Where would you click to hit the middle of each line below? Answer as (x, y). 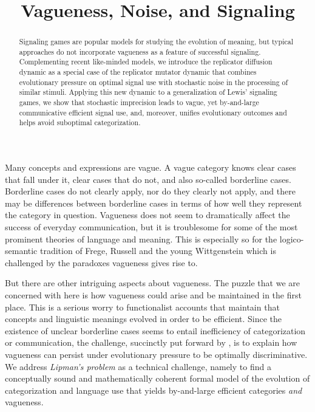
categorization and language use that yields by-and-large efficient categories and (154, 390)
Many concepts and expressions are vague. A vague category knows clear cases (151, 167)
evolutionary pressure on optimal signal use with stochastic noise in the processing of (154, 82)
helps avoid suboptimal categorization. (80, 122)
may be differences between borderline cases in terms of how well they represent (154, 203)
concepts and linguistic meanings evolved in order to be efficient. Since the (144, 319)
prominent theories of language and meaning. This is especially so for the (141, 239)
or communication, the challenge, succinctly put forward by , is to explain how (151, 342)
